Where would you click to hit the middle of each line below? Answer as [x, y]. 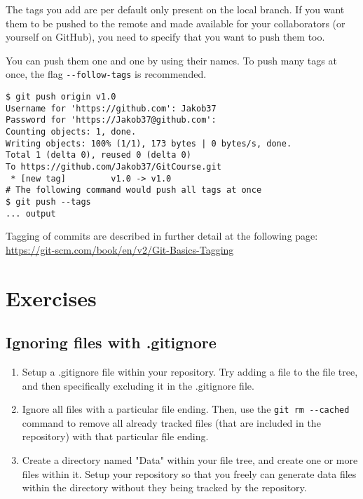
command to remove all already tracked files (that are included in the [171, 422]
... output [31, 213]
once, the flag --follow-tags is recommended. [106, 74]
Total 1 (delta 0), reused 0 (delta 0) [98, 155]
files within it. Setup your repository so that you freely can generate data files [189, 473]
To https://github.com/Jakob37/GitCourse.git [114, 166]
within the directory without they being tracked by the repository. [164, 487]
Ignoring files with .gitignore [111, 342]
